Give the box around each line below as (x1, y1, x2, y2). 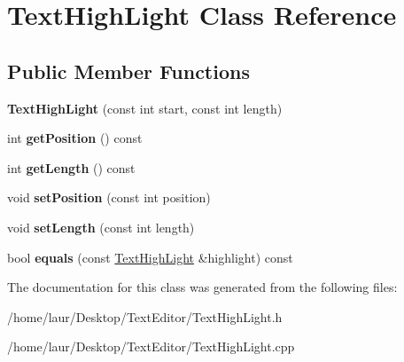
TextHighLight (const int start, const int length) (7, 98, 283, 117)
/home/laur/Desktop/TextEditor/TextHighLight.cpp (7, 337, 295, 356)
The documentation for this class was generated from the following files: (7, 278, 398, 296)
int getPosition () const (7, 129, 143, 147)
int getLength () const (7, 158, 136, 177)
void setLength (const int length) (7, 217, 195, 236)
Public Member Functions (7, 57, 250, 84)
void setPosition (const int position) (7, 188, 211, 207)
